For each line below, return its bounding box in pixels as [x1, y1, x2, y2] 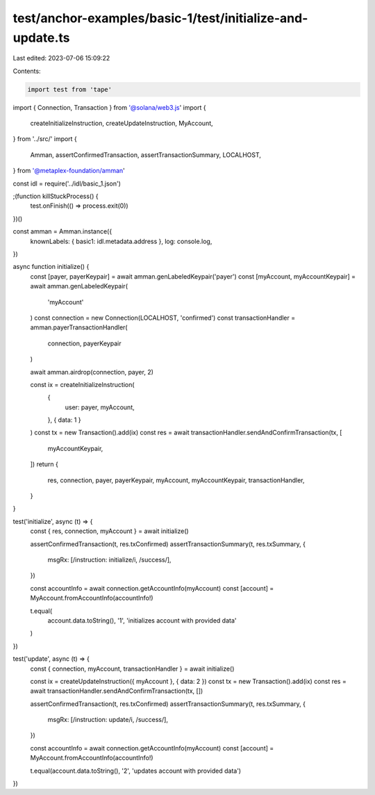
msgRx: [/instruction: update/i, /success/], [47, 716, 168, 724]
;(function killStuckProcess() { [12, 192, 99, 201]
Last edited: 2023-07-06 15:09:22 [12, 54, 110, 63]
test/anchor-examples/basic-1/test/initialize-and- [12, 10, 308, 26]
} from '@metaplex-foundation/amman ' [12, 167, 125, 175]
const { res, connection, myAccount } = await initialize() [30, 527, 189, 535]
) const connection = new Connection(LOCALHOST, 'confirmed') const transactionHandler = [30, 313, 295, 322]
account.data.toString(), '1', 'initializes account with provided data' [47, 616, 237, 625]
